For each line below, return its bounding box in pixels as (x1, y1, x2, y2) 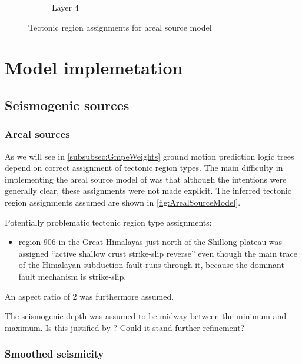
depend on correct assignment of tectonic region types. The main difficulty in (5, 161, 283, 174)
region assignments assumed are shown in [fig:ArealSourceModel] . (5, 196, 241, 208)
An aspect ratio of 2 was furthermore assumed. (5, 290, 174, 302)
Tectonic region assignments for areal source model (28, 21, 212, 33)
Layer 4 (52, 1, 79, 13)
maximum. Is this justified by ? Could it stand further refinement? (5, 321, 245, 333)
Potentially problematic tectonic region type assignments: (5, 216, 212, 228)
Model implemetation (5, 55, 183, 80)
